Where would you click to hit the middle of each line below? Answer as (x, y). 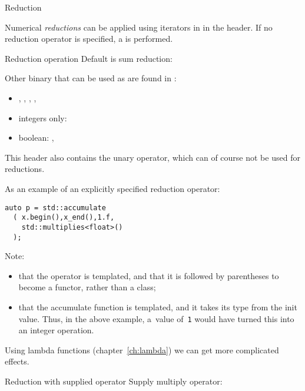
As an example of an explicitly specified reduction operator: (112, 188)
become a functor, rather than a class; (87, 287)
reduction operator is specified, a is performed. (89, 39)
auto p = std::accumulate (55, 208)
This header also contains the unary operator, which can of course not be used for (152, 157)
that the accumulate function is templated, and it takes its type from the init (158, 306)
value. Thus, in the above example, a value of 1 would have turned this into (156, 318)
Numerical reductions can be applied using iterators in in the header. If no (139, 27)
